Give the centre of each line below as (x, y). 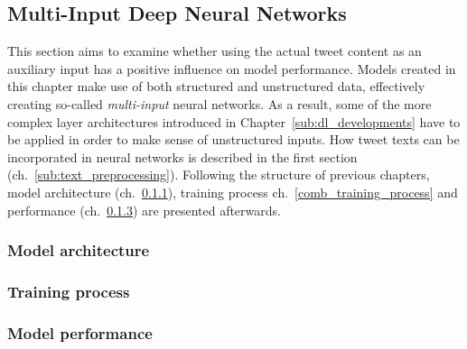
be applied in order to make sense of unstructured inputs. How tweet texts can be (233, 139)
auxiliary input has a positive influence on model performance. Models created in (232, 68)
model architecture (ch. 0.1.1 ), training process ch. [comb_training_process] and (233, 192)
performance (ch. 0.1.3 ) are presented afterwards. (144, 210)
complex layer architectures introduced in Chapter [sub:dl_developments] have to (234, 121)
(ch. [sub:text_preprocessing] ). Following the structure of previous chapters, (219, 174)
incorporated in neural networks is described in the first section (182, 156)
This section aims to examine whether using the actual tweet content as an (215, 51)
